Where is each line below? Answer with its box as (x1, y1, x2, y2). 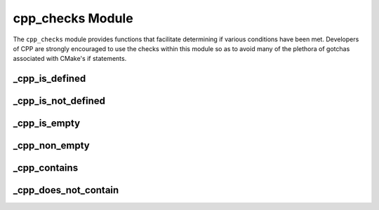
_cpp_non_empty (13, 140, 91, 152)
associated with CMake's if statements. (13, 55, 127, 63)
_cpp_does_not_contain (13, 184, 119, 196)
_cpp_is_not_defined (13, 95, 105, 107)
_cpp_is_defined (13, 73, 86, 85)
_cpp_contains (13, 162, 79, 174)
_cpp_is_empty (13, 118, 81, 129)
